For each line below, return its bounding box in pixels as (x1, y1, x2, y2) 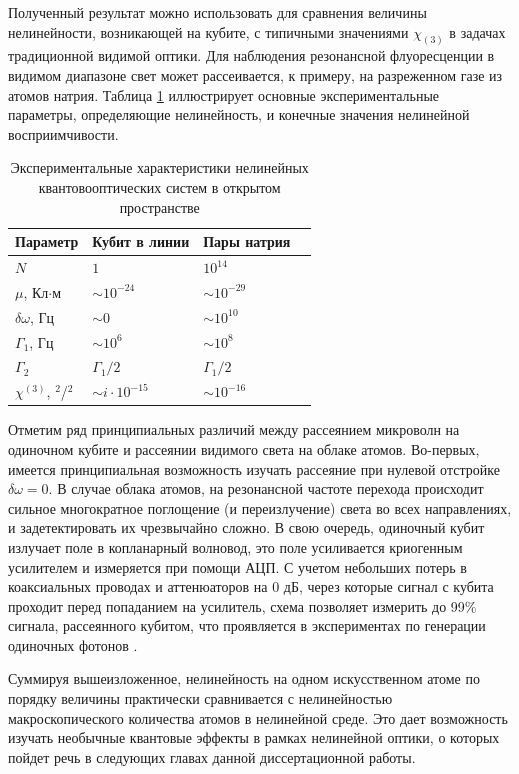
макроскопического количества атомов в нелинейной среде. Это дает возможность (8, 707, 508, 728)
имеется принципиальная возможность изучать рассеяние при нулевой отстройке (8, 458, 500, 479)
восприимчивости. (8, 123, 119, 144)
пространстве (119, 196, 200, 217)
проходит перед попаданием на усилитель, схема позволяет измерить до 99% (8, 595, 477, 616)
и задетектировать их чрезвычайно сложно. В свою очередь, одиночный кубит (8, 517, 485, 538)
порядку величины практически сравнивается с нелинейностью (8, 688, 393, 709)
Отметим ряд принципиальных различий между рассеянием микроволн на (8, 419, 460, 440)
